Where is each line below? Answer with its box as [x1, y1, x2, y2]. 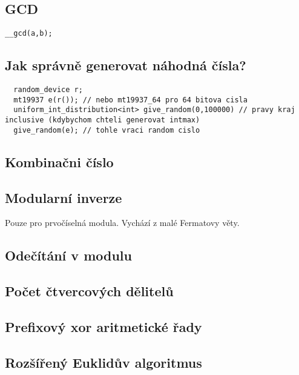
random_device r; [13, 85, 83, 95]
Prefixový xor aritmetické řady [5, 317, 202, 336]
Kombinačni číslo [5, 152, 114, 171]
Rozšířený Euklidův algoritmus [5, 353, 202, 371]
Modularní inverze [5, 188, 122, 207]
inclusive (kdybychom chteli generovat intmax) [5, 116, 200, 125]
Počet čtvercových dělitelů [5, 282, 174, 300]
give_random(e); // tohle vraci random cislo [13, 125, 200, 134]
